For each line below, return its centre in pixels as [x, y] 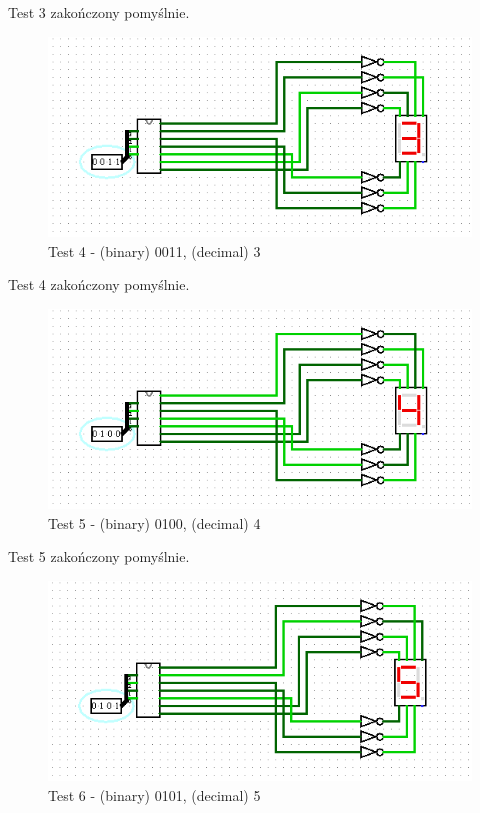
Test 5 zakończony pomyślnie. [99, 556]
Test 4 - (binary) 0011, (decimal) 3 [154, 250]
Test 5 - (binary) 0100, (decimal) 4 [154, 522]
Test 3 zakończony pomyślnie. [99, 12]
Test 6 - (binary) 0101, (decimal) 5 [154, 795]
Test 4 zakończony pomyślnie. [99, 284]
